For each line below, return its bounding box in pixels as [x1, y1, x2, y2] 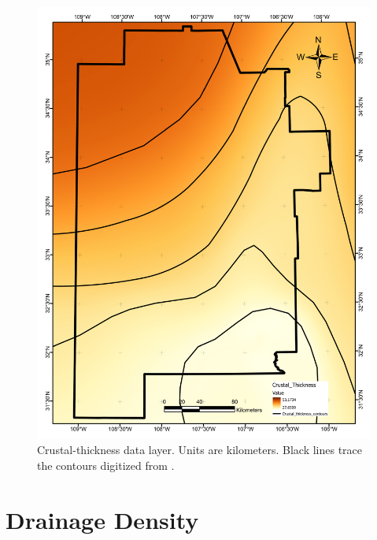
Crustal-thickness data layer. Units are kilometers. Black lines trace [37, 441, 363, 458]
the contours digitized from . [37, 457, 175, 474]
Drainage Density [6, 503, 199, 535]
